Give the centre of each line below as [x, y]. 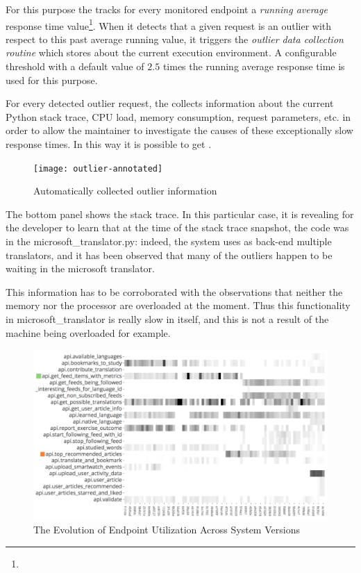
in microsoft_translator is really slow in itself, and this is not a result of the [167, 319]
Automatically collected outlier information [125, 191]
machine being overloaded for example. [88, 332]
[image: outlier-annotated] [98, 168]
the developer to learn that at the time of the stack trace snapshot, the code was [177, 227]
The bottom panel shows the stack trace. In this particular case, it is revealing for [180, 214]
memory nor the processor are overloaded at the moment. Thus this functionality [178, 305]
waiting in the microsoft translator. [80, 268]
